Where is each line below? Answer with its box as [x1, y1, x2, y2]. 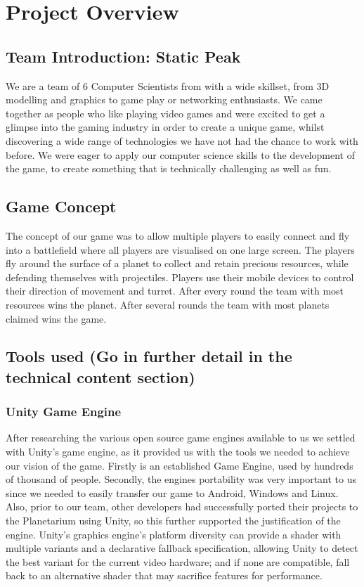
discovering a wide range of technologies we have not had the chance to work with [6, 133, 358, 148]
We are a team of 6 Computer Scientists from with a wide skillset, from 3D [6, 78, 330, 93]
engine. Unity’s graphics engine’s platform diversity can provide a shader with [6, 527, 342, 541]
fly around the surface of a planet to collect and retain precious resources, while [6, 256, 349, 271]
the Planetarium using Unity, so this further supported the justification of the [6, 513, 341, 528]
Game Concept [6, 195, 117, 217]
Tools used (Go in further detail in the [6, 345, 292, 367]
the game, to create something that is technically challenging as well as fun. [6, 161, 332, 176]
